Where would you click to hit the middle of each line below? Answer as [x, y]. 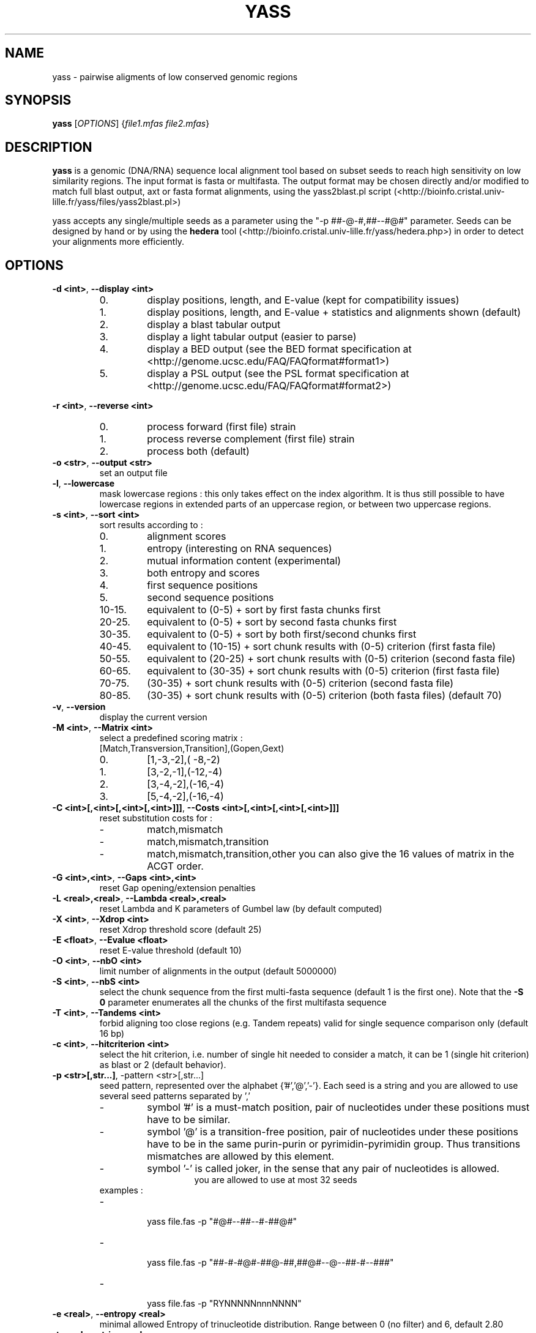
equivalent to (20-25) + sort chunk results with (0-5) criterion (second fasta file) [331, 659]
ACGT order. [175, 866]
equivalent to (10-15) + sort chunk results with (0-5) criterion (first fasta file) [322, 647]
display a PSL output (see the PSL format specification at [278, 374]
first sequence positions [203, 585]
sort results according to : [151, 525]
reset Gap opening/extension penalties [177, 888]
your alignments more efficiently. [118, 242]
